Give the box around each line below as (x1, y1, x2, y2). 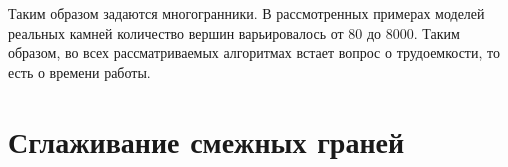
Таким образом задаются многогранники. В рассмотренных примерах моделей (8, 3, 485, 23)
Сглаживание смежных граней (8, 120, 405, 161)
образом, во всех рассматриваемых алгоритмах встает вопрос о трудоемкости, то (8, 42, 500, 63)
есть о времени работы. (8, 61, 151, 82)
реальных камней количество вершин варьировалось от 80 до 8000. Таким (8, 22, 460, 43)
